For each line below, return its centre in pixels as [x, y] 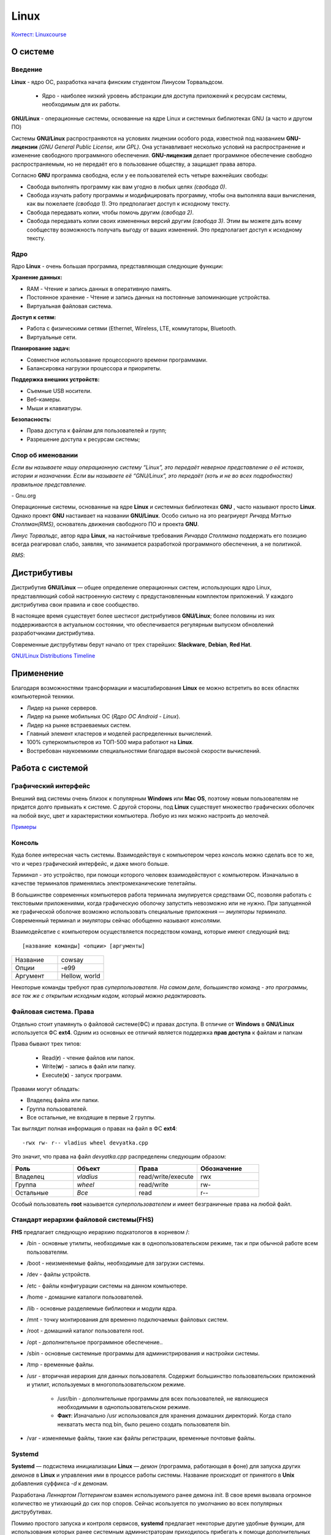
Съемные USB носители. [59, 391]
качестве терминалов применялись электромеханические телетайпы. [104, 884]
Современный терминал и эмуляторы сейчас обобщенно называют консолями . [116, 920]
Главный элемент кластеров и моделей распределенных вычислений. [120, 733]
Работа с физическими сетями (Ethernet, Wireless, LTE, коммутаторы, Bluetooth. [132, 328]
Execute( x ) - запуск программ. [82, 1075]
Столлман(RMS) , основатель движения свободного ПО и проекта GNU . [105, 524]
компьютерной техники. [43, 696]
